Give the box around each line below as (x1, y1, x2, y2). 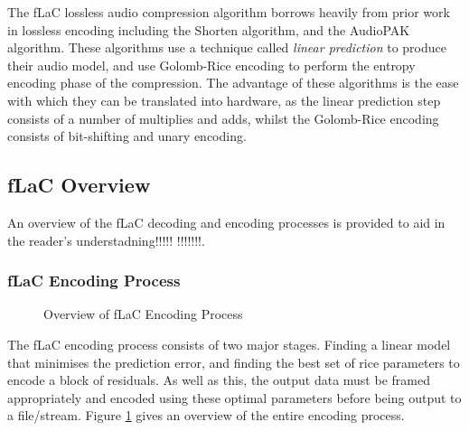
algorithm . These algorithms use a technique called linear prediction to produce (7, 38, 446, 57)
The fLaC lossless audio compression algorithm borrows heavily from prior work (7, 3, 450, 21)
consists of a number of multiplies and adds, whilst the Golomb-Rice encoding (7, 108, 439, 127)
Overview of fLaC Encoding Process (43, 305, 243, 323)
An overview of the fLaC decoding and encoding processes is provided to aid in (7, 212, 446, 231)
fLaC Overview (7, 171, 151, 199)
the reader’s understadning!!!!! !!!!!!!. (7, 230, 205, 249)
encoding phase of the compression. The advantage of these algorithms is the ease (7, 73, 459, 92)
